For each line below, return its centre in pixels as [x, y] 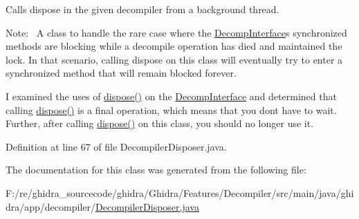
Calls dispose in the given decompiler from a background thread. [142, 9]
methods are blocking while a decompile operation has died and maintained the [174, 46]
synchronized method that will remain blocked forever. [121, 73]
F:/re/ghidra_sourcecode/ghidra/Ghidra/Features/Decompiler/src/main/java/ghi [180, 192]
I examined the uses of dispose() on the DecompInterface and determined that [171, 96]
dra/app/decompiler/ [50, 206]
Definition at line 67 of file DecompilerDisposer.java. [116, 146]
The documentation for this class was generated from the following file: [156, 170]
